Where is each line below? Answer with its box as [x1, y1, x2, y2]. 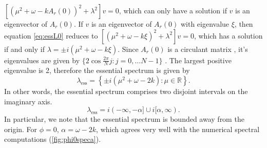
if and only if [4, 43, 45, 54]
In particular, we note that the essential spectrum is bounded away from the [4, 114, 244, 124]
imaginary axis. [4, 96, 52, 106]
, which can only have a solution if [119, 5, 227, 15]
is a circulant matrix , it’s [167, 43, 248, 54]
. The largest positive [165, 54, 232, 65]
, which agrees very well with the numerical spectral [96, 123, 260, 134]
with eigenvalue [180, 18, 230, 29]
